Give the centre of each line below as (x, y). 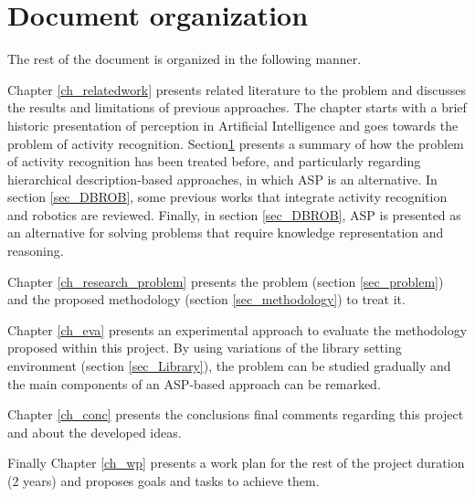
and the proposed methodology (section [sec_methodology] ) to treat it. (206, 299)
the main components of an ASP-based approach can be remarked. (194, 383)
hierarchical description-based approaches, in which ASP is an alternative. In (222, 179)
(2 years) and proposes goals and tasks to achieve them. (164, 481)
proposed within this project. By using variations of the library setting (205, 348)
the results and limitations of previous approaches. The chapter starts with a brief (237, 107)
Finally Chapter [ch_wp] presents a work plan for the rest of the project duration (236, 463)
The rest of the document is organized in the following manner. (185, 59)
